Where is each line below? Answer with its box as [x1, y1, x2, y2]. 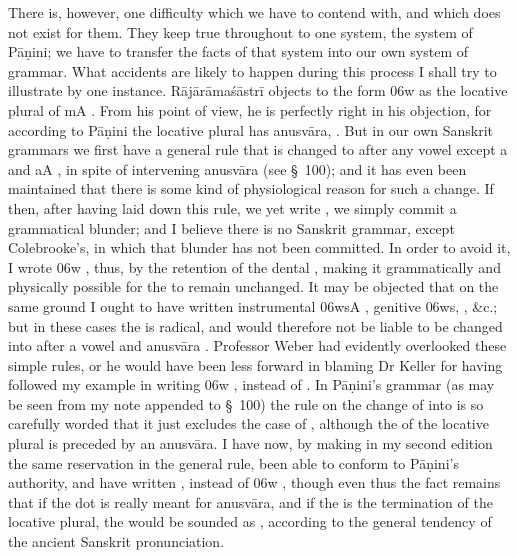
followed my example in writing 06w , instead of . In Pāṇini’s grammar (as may [8, 374, 495, 395]
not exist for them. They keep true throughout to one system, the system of [8, 21, 473, 42]
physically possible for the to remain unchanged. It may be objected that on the [8, 276, 499, 297]
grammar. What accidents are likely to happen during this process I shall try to [8, 60, 497, 81]
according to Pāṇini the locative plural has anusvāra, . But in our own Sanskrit [8, 119, 494, 140]
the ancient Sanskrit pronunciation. [8, 531, 225, 552]
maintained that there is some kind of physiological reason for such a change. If [8, 178, 494, 199]
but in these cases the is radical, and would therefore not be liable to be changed [8, 315, 503, 336]
